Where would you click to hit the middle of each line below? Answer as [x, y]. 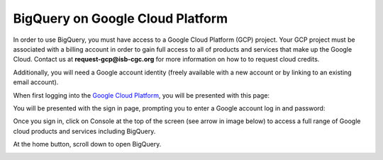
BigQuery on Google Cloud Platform [121, 18]
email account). [36, 82]
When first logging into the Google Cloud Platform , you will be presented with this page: [141, 95]
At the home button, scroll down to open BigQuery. [87, 144]
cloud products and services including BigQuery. [84, 131]
